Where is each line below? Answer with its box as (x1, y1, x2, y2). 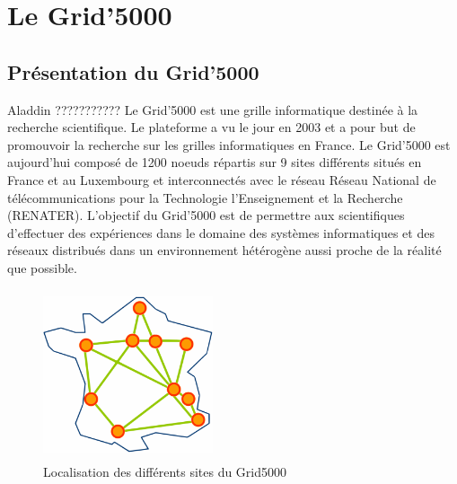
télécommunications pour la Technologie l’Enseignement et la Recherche (7, 188, 403, 207)
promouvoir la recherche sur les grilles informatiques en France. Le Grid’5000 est (7, 135, 451, 154)
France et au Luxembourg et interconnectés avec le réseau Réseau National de (7, 170, 436, 189)
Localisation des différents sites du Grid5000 (43, 462, 287, 481)
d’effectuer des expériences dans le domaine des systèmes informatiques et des (7, 223, 435, 242)
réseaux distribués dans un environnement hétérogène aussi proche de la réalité (7, 241, 442, 260)
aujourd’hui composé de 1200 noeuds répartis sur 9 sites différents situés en (7, 153, 422, 172)
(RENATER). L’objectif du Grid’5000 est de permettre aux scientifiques (7, 206, 405, 224)
